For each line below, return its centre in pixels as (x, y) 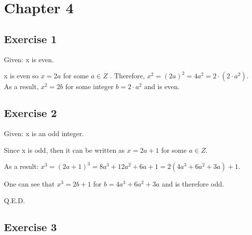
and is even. (162, 86)
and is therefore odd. (193, 184)
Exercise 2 (30, 113)
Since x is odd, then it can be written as (64, 150)
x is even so (21, 76)
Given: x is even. (29, 59)
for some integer (89, 86)
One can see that (29, 184)
